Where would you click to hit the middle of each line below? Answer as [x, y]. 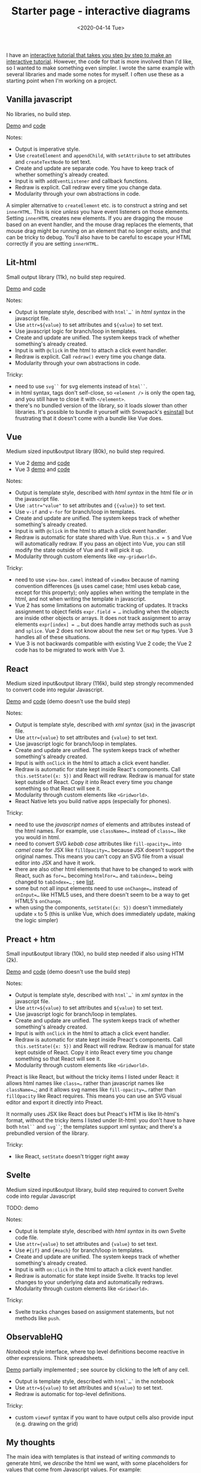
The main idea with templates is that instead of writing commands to [91, 1457]
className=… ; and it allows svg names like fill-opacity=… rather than [91, 1089]
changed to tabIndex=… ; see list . [55, 882]
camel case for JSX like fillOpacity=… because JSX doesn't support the [104, 850]
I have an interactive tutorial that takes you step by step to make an [89, 55]
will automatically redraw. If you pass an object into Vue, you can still [100, 544]
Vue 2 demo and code [42, 463]
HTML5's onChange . [38, 901]
